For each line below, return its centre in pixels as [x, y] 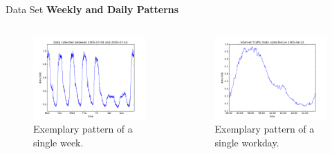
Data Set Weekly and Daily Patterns [92, 9]
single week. [58, 142]
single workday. [247, 142]
